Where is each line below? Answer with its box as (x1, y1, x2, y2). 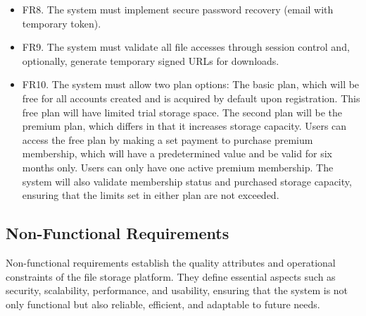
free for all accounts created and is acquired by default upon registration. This (22, 90, 360, 105)
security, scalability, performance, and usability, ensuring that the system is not (6, 283, 348, 298)
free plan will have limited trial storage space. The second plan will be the (22, 104, 342, 119)
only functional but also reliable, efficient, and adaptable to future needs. (6, 296, 320, 311)
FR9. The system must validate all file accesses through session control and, (22, 39, 350, 54)
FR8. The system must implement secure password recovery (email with (22, 2, 334, 16)
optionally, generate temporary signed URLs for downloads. (22, 53, 279, 68)
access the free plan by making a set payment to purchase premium (22, 132, 313, 147)
